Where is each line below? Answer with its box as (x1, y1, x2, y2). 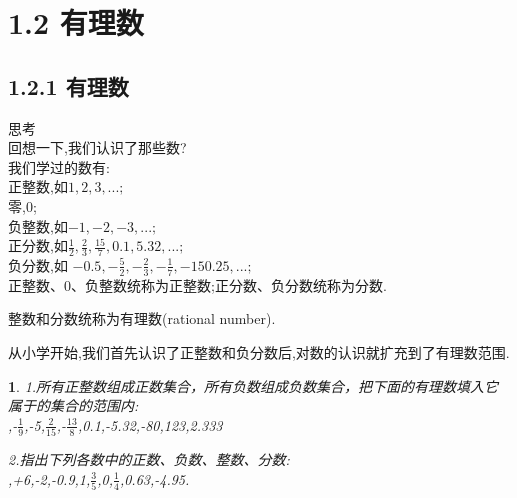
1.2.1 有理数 (8, 70, 129, 101)
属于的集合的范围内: (8, 395, 139, 416)
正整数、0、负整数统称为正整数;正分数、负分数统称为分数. (8, 274, 387, 295)
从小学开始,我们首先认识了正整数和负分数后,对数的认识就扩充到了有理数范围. (8, 341, 510, 362)
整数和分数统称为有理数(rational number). (8, 308, 276, 329)
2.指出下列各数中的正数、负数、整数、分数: (8, 449, 290, 470)
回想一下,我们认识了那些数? (8, 137, 187, 158)
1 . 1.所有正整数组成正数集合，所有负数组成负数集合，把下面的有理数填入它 (8, 375, 499, 396)
